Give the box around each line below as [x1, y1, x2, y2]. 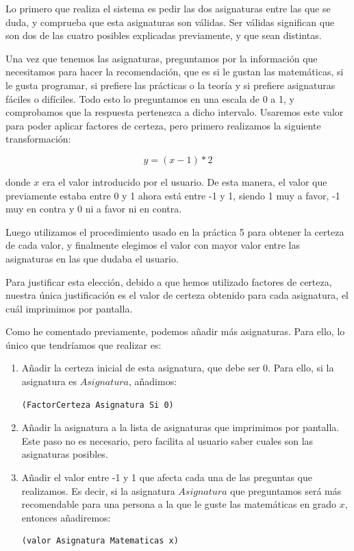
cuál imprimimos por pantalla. [5, 301, 133, 315]
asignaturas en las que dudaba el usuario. [5, 251, 179, 265]
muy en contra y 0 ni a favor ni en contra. [5, 201, 182, 216]
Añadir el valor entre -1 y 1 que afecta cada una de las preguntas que [21, 470, 312, 485]
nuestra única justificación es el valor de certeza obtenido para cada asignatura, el [5, 288, 349, 302]
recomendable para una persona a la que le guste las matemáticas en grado [21, 497, 337, 511]
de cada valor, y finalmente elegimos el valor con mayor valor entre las [5, 238, 301, 252]
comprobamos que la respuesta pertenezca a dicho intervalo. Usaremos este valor [5, 105, 344, 119]
